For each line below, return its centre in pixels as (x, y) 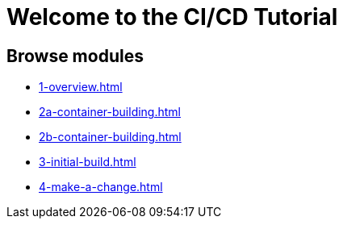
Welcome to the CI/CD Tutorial (172, 17)
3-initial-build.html (88, 162)
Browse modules (75, 56)
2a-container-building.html (110, 112)
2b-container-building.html (110, 137)
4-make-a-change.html (101, 187)
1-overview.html (81, 87)
